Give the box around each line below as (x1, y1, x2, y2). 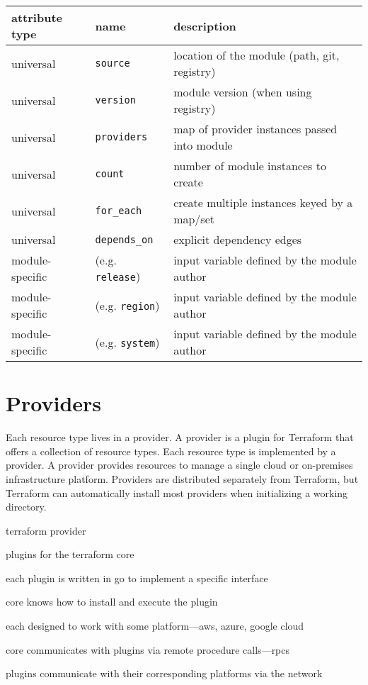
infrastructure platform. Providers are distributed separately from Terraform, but (6, 471, 359, 486)
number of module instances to (173, 157, 326, 174)
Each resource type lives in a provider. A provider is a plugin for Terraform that (6, 430, 354, 445)
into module (173, 137, 233, 153)
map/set (173, 211, 214, 227)
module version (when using (173, 84, 312, 100)
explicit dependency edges (173, 231, 302, 247)
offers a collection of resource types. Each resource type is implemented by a (6, 443, 336, 458)
